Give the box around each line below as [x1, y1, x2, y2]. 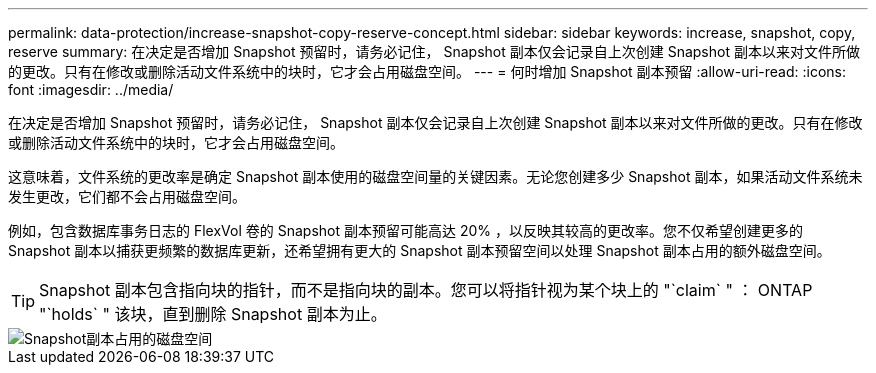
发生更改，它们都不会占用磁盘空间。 [8, 188, 246, 205]
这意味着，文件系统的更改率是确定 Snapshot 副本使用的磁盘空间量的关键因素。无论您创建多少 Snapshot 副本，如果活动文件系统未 [8, 168, 863, 185]
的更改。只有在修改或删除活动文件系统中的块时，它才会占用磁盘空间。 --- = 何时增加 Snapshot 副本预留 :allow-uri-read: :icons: [8, 63, 847, 80]
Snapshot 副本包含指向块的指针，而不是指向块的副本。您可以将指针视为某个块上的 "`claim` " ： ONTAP [39, 280, 813, 300]
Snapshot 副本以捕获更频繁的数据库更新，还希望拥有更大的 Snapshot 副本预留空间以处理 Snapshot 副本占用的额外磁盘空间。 [8, 242, 831, 259]
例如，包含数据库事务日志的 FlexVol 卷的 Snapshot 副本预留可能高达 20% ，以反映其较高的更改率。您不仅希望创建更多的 [8, 222, 803, 239]
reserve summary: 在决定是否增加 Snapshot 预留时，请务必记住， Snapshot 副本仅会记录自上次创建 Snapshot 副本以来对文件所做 [8, 43, 860, 60]
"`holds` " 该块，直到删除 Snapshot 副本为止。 [39, 304, 387, 324]
